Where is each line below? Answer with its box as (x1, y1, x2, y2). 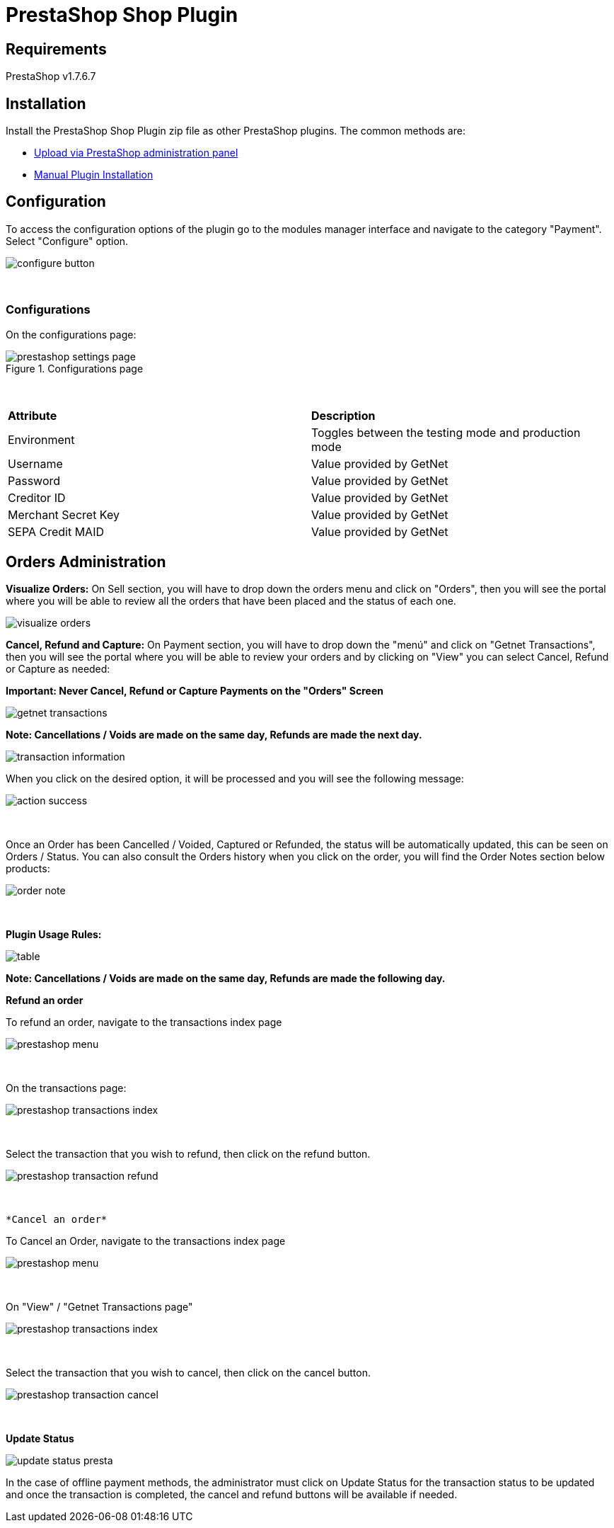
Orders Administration (6, 553, 166, 571)
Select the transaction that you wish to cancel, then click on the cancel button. (6, 1367, 371, 1379)
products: (6, 862, 50, 875)
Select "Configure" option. (6, 234, 129, 247)
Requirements (6, 40, 107, 58)
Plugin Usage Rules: (6, 928, 102, 941)
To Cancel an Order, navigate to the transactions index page (6, 1235, 286, 1248)
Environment (8, 432, 75, 447)
